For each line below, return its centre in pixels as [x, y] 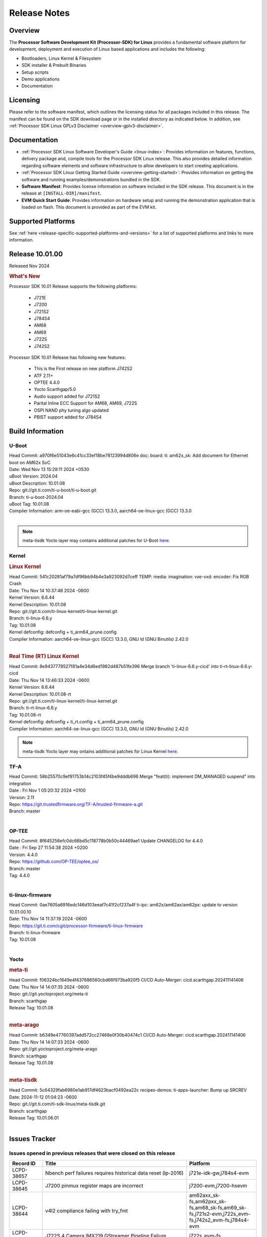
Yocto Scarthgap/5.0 [55, 389]
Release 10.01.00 [36, 254]
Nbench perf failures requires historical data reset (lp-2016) [114, 1173]
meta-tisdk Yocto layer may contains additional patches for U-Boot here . [96, 541]
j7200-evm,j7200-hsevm [218, 1186]
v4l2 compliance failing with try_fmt [87, 1211]
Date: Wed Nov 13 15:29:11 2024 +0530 [49, 469]
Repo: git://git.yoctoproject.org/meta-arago [53, 1049]
